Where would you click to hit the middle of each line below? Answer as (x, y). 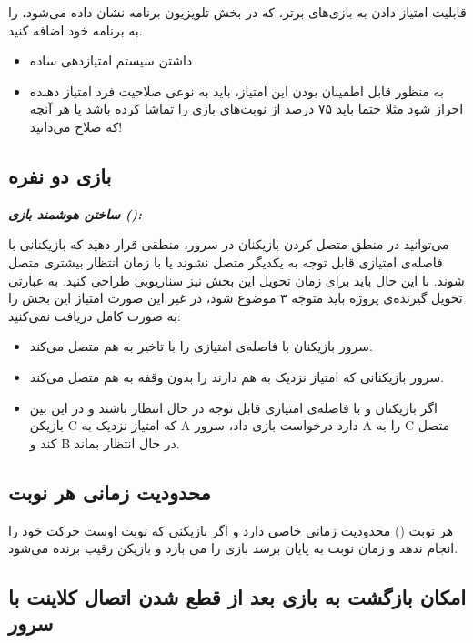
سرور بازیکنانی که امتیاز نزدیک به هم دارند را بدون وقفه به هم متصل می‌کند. (237, 376)
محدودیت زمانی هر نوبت (110, 492)
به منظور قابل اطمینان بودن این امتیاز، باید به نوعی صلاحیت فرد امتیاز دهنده (236, 90)
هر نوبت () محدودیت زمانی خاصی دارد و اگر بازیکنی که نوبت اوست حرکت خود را (231, 530)
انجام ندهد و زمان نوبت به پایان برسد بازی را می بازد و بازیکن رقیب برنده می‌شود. (233, 548)
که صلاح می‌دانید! (76, 126)
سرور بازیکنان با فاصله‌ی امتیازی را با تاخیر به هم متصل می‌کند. (201, 346)
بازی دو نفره (60, 175)
